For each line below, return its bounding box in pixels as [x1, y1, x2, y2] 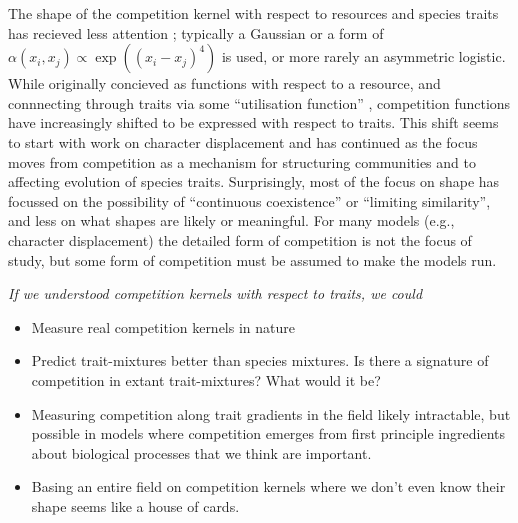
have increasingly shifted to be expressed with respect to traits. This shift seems [8, 112, 499, 133]
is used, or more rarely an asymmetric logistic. [221, 46, 506, 67]
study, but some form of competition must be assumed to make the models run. [8, 249, 497, 270]
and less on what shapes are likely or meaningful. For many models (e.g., [8, 210, 455, 231]
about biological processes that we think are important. [31, 442, 372, 463]
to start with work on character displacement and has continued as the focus [8, 131, 478, 152]
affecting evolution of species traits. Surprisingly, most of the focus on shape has [8, 171, 500, 192]
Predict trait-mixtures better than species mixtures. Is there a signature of [31, 350, 489, 371]
